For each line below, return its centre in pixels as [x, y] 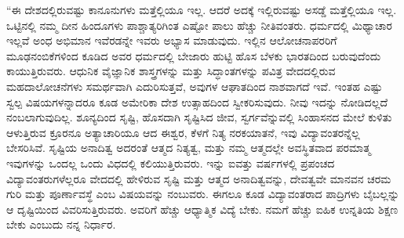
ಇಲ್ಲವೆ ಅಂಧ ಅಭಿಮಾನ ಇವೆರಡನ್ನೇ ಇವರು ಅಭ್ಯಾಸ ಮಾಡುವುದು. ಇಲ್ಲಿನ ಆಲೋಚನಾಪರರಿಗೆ [172, 40]
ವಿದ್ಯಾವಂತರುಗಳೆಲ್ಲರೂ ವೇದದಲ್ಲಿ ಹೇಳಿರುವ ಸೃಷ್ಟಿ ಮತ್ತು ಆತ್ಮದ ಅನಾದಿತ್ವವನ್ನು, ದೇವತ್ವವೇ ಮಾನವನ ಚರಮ [199, 178]
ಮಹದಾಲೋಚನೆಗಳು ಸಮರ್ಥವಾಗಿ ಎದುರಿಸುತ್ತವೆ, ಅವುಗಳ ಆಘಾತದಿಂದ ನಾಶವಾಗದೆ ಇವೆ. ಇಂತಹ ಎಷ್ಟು [195, 86]
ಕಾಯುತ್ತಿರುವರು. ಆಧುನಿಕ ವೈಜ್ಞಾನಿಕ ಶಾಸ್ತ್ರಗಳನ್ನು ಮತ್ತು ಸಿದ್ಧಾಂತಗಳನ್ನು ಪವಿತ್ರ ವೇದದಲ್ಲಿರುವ [171, 71]
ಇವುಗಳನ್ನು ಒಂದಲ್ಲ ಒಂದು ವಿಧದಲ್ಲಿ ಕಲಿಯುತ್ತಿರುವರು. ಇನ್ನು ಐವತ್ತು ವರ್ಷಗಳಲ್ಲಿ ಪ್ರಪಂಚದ [171, 162]
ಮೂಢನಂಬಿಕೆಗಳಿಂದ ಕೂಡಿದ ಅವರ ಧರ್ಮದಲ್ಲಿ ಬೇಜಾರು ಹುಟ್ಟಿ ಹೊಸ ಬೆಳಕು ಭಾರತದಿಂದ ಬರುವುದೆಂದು [194, 55]
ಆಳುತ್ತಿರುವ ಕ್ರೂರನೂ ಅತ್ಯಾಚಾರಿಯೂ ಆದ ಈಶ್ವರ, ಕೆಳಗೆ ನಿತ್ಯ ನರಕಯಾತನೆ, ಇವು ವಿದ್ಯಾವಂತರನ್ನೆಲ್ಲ [183, 132]
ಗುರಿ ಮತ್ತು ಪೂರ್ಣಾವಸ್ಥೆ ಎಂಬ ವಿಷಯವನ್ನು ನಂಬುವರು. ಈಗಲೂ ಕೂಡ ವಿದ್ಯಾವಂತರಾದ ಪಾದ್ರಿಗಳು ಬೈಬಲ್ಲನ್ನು [203, 194]
